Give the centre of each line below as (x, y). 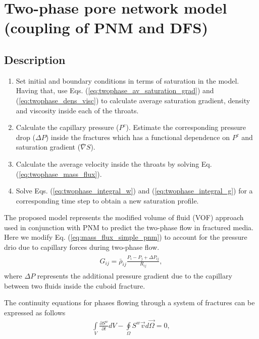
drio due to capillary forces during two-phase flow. (82, 247)
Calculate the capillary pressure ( (67, 127)
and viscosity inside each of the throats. (77, 110)
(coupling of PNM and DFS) (106, 27)
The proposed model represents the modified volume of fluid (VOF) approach (124, 217)
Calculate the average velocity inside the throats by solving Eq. (114, 163)
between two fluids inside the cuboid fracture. (75, 285)
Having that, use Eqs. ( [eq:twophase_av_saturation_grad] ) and (115, 90)
